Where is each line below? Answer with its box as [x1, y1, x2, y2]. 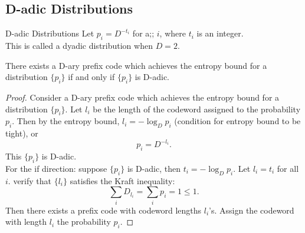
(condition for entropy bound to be [174, 115, 301, 127]
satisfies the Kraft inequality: [70, 174, 175, 187]
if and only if [68, 71, 115, 83]
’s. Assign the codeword [209, 204, 294, 216]
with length [5, 215, 47, 228]
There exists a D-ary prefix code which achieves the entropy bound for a [5, 59, 267, 71]
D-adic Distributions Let [5, 27, 94, 39]
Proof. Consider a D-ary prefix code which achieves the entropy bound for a [5, 91, 280, 103]
